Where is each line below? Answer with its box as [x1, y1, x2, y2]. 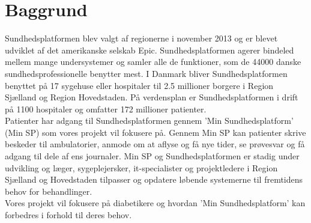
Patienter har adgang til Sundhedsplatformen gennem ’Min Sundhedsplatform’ [5, 114, 294, 127]
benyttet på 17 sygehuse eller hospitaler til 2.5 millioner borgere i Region [5, 79, 274, 91]
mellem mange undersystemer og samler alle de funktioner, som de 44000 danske [5, 55, 301, 68]
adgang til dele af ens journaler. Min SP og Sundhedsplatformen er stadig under [5, 150, 300, 162]
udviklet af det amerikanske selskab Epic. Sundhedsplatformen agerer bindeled [5, 43, 294, 56]
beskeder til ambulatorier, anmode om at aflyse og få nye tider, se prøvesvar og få [5, 138, 305, 150]
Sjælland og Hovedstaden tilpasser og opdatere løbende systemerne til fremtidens [5, 173, 303, 186]
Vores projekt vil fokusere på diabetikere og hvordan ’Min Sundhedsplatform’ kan [5, 197, 306, 209]
